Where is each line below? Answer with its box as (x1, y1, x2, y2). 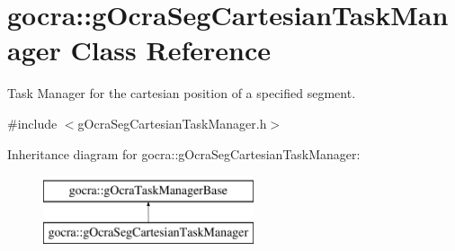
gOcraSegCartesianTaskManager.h (77, 113, 267, 132)
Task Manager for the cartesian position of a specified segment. (7, 84, 356, 103)
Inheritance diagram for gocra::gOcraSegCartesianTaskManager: (7, 144, 361, 163)
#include (7, 113, 58, 132)
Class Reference (70, 31, 271, 68)
